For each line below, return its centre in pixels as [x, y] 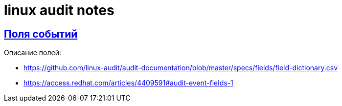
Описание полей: [33, 53]
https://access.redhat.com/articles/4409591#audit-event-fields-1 [128, 83]
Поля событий [41, 34]
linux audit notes [59, 10]
